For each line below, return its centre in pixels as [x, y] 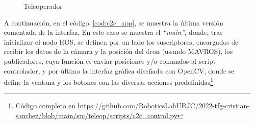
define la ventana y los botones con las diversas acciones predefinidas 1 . [110, 81]
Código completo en [45, 106]
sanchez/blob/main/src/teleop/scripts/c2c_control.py [96, 115]
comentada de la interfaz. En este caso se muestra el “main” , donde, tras [113, 32]
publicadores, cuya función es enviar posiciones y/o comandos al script [110, 61]
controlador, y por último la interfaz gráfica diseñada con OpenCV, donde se [119, 70]
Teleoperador [43, 6]
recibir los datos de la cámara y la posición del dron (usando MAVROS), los [118, 51]
